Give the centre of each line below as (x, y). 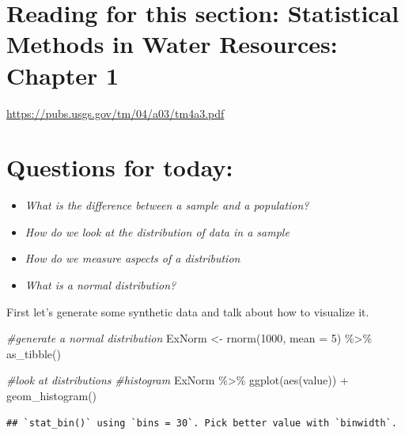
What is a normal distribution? (100, 285)
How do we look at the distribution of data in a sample (157, 231)
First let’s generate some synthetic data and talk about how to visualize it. (188, 311)
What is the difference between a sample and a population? (167, 205)
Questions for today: (120, 167)
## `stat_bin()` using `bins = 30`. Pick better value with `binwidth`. (202, 423)
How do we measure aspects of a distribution (132, 258)
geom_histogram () (52, 395)
